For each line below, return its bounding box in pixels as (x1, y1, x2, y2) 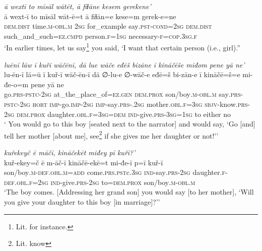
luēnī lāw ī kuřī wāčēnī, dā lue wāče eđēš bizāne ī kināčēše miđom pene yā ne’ (4, 59, 245, 70)
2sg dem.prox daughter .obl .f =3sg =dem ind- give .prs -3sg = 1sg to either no (4, 108, 231, 119)
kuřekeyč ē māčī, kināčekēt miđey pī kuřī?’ (4, 147, 136, 158)
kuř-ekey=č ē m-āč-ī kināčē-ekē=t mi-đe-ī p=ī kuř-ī (4, 157, 163, 167)
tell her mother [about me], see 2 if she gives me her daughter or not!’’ (4, 129, 219, 141)
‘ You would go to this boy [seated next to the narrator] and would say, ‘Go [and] (4, 118, 255, 129)
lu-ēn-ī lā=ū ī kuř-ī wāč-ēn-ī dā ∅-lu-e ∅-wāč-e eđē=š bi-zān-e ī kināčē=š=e (4, 69, 240, 80)
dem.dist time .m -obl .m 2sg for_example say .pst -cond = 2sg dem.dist (4, 21, 212, 31)
